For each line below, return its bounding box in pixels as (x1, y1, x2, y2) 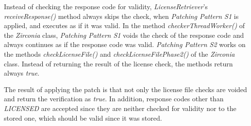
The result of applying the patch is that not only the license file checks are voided (4, 84, 247, 94)
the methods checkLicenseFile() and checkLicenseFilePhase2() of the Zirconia (4, 48, 235, 59)
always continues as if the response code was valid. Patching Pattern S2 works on (4, 39, 246, 49)
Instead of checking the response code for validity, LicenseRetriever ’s (4, 1, 208, 11)
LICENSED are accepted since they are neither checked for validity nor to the (4, 103, 236, 113)
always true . (4, 68, 40, 78)
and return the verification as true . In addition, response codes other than (4, 94, 224, 104)
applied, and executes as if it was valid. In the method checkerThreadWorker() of (4, 20, 245, 31)
